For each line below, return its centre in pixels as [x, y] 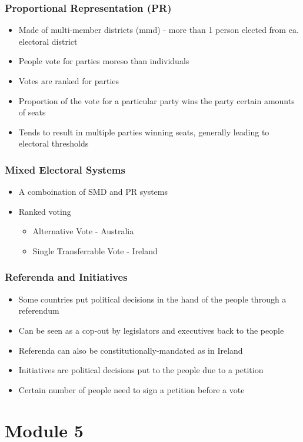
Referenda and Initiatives [66, 277]
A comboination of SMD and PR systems [93, 192]
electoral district [48, 41]
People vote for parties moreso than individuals [104, 61]
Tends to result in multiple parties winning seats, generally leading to [144, 132]
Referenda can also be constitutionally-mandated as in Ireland [131, 350]
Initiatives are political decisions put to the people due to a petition [141, 370]
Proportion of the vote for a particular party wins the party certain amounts [157, 100]
